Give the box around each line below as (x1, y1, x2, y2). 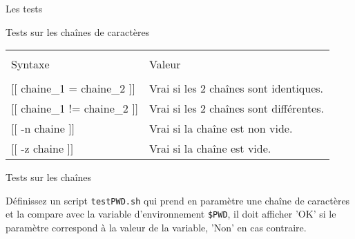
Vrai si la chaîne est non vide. (149, 120, 293, 137)
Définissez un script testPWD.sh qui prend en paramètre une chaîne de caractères (6, 193, 350, 207)
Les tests (6, 1, 43, 15)
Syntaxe (11, 56, 50, 73)
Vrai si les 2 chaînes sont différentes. (149, 100, 324, 117)
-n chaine (21, 120, 65, 137)
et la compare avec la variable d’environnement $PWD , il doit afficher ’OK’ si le (6, 207, 336, 221)
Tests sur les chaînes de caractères (6, 24, 150, 39)
